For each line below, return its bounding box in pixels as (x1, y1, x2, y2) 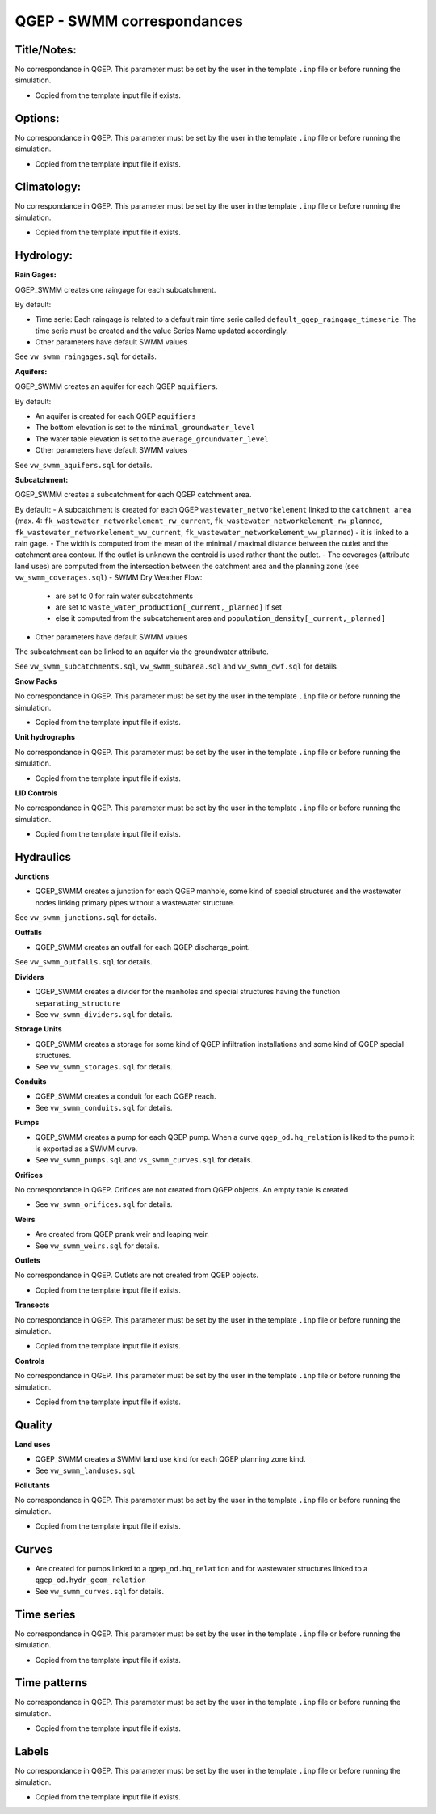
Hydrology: (15, 249, 73, 263)
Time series (15, 1607, 76, 1621)
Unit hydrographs (15, 732, 76, 742)
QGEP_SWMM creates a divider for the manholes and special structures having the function (35, 987, 341, 997)
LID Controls (15, 788, 58, 798)
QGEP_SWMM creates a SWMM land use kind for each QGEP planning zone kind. (35, 1454, 306, 1464)
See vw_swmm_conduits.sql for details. (35, 1103, 173, 1112)
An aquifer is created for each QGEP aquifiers (35, 411, 197, 421)
